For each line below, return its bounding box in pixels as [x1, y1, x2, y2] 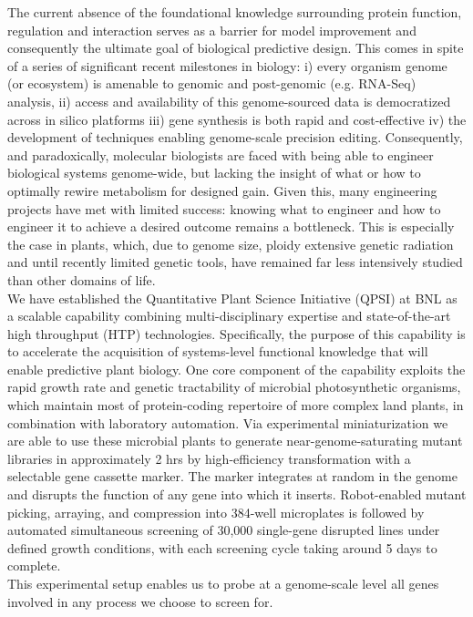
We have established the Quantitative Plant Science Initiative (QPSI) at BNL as [7, 288, 458, 307]
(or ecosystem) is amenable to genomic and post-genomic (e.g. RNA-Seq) [7, 74, 416, 93]
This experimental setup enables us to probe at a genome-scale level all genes [7, 574, 439, 592]
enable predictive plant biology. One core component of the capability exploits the [7, 359, 466, 378]
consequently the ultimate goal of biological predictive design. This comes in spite [7, 38, 464, 57]
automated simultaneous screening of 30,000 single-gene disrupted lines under [7, 520, 440, 540]
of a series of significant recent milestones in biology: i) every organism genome [7, 56, 447, 75]
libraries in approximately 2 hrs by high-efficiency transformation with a [7, 448, 411, 468]
